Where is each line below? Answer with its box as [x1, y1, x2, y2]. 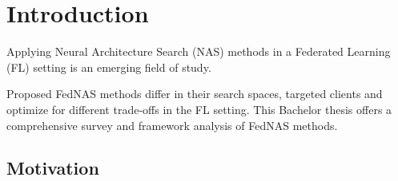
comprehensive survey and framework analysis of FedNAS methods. [6, 116, 338, 133]
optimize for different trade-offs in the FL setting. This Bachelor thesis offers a [6, 100, 392, 117]
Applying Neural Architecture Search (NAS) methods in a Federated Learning [6, 43, 391, 60]
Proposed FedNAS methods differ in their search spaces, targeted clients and [6, 85, 383, 102]
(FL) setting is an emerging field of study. [6, 58, 211, 75]
